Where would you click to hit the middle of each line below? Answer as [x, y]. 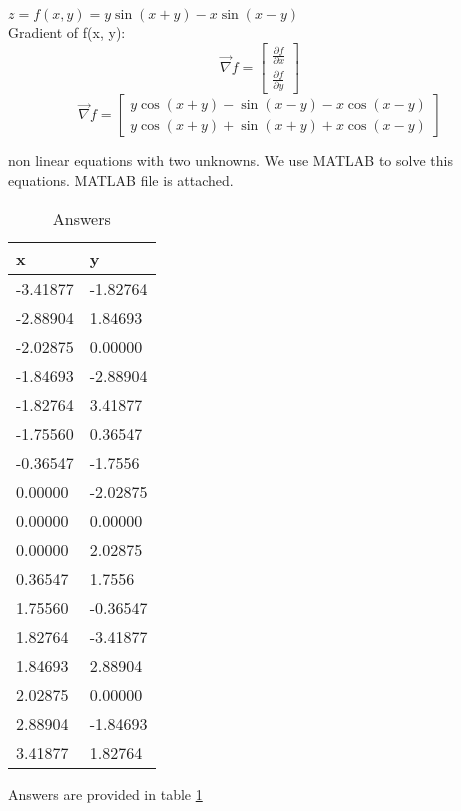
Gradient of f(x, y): [67, 32]
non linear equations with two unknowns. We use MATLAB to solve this [230, 160]
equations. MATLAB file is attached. [121, 179]
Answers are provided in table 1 [105, 793]
